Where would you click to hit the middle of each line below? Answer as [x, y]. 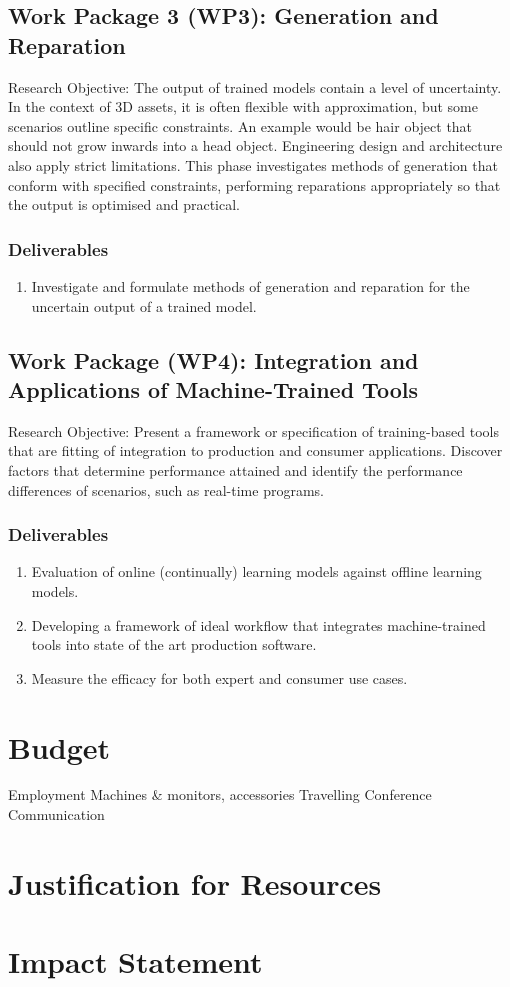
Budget [59, 746]
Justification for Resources [195, 882]
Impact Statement [135, 961]
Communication [56, 814]
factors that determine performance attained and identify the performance [235, 469]
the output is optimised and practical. [124, 204]
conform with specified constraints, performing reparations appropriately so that [254, 184]
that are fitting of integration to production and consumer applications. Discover [255, 450]
